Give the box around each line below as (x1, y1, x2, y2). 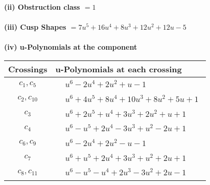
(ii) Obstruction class (4, 2, 80, 12)
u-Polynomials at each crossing (55, 63, 182, 75)
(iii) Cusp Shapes (4, 22, 66, 32)
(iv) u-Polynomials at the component (4, 42, 137, 52)
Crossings (8, 63, 48, 75)
